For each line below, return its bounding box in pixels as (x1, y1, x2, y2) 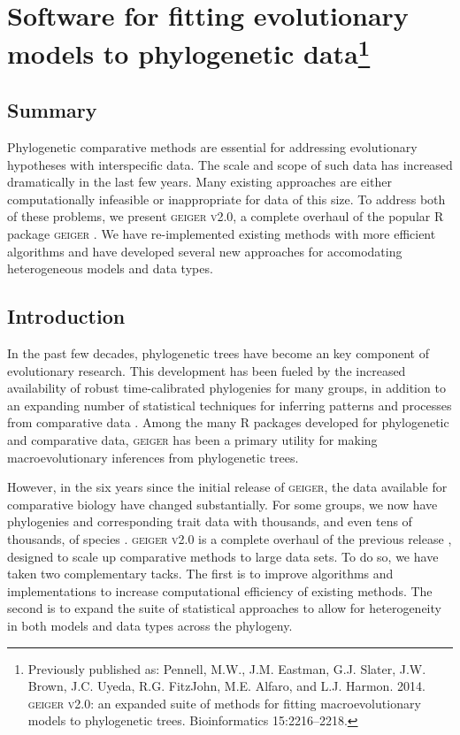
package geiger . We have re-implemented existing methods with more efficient (7, 225, 436, 243)
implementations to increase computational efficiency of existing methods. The (7, 581, 433, 600)
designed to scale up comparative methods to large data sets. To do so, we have (7, 547, 439, 565)
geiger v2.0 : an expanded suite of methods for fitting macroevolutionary (27, 693, 421, 712)
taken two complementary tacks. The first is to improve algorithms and (7, 564, 394, 583)
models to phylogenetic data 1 (7, 32, 371, 72)
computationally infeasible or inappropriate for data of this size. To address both (7, 189, 446, 208)
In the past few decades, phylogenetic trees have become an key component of (7, 344, 429, 363)
